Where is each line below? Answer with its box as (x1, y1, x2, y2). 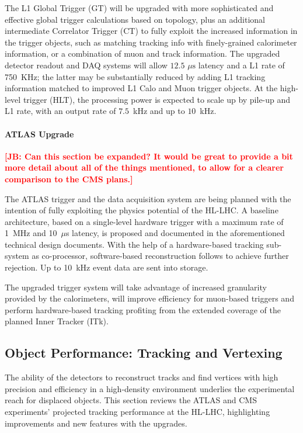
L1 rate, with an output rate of (5, 105, 116, 117)
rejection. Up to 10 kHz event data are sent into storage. (5, 261, 208, 273)
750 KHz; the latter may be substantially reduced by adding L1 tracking (5, 70, 266, 82)
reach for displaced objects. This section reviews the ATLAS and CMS (5, 394, 257, 406)
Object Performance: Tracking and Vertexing (5, 344, 283, 362)
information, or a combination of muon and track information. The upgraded (5, 47, 280, 60)
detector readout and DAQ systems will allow (5, 58, 168, 71)
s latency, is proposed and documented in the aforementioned (65, 227, 285, 239)
